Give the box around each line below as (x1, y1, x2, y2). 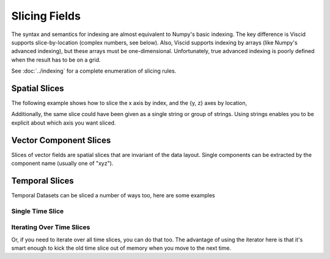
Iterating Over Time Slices (11, 223, 90, 232)
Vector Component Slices (11, 135, 111, 145)
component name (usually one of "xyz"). (11, 159, 114, 167)
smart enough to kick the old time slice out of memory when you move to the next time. (11, 244, 232, 252)
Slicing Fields (11, 9, 81, 23)
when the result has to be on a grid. (11, 56, 101, 64)
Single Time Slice (11, 206, 64, 215)
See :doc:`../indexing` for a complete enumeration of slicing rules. (11, 67, 177, 75)
